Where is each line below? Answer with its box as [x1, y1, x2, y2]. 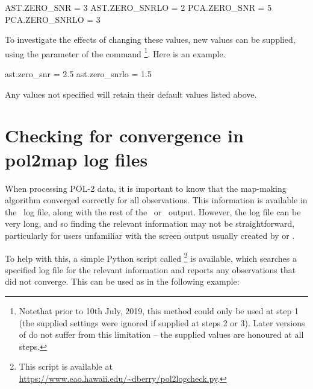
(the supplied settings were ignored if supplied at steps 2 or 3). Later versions [19, 316, 305, 329]
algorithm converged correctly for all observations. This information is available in [5, 194, 308, 206]
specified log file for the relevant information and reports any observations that [5, 263, 296, 276]
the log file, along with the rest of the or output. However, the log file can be [5, 205, 301, 218]
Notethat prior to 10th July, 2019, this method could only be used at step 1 [19, 304, 299, 317]
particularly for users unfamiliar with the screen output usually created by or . [5, 229, 295, 241]
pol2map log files [5, 147, 148, 171]
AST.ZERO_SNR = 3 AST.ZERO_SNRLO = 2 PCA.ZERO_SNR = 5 [5, 1, 272, 13]
